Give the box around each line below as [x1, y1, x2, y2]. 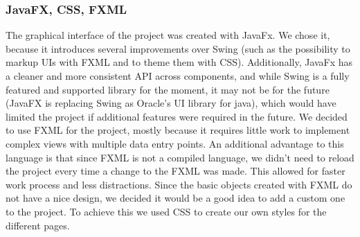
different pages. [6, 218, 70, 232]
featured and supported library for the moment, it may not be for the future [6, 82, 330, 96]
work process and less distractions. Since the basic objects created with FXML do [6, 177, 352, 191]
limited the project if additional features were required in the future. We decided [6, 109, 348, 123]
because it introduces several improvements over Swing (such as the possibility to [6, 41, 350, 55]
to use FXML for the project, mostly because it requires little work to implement [6, 123, 350, 137]
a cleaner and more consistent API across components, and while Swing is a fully [6, 69, 350, 82]
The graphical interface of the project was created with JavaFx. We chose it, [6, 28, 330, 42]
